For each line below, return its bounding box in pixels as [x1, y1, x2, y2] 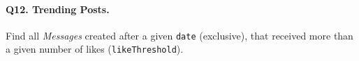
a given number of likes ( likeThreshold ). [6, 42, 184, 56]
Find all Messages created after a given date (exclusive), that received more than [6, 28, 353, 42]
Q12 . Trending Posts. [6, 1, 110, 16]
